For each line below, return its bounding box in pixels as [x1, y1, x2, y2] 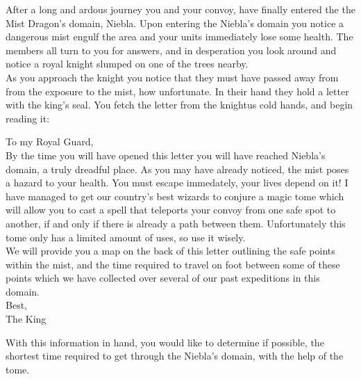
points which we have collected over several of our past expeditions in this [6, 271, 320, 285]
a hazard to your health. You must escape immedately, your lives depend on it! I [6, 175, 349, 190]
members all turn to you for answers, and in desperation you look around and [6, 42, 337, 57]
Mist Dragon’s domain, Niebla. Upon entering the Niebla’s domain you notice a [6, 15, 344, 30]
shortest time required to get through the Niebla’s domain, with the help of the [6, 348, 344, 363]
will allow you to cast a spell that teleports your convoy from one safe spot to [6, 202, 336, 217]
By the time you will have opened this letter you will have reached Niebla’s [6, 147, 326, 162]
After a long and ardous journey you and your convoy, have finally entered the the [6, 2, 355, 16]
